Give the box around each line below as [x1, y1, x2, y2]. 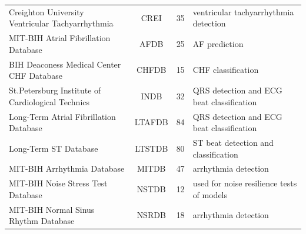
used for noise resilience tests [192, 177, 297, 189]
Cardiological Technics [9, 95, 90, 108]
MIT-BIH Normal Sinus [9, 203, 95, 215]
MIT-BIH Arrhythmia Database [9, 162, 125, 175]
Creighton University [9, 5, 84, 18]
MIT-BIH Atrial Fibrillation [9, 32, 111, 44]
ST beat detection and [192, 136, 274, 148]
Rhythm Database [9, 215, 75, 227]
